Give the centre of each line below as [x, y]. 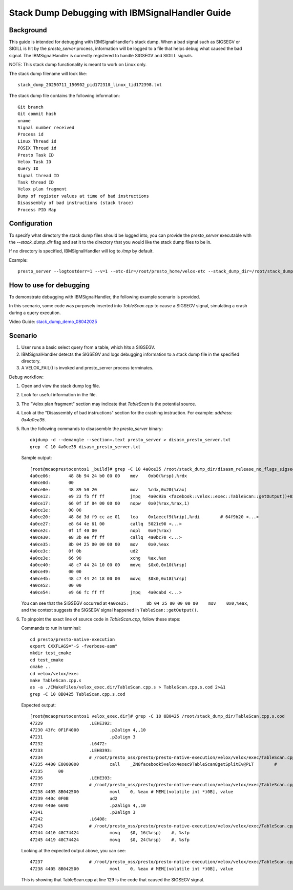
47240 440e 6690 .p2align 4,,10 [88, 805]
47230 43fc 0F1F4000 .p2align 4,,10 [88, 730]
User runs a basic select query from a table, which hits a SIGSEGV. [88, 347]
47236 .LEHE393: [71, 778]
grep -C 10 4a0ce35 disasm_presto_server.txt [85, 447]
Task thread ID [36, 183]
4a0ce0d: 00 [52, 483]
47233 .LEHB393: [71, 751]
